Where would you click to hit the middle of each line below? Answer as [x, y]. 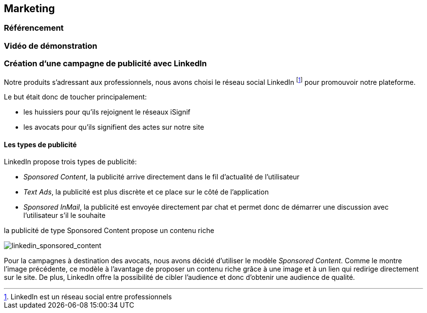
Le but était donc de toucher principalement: [76, 97]
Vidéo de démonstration [51, 46]
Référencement [34, 28]
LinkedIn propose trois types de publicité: [70, 162]
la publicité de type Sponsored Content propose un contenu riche [109, 231]
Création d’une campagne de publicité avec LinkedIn [106, 64]
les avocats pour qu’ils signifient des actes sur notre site [114, 127]
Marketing [29, 9]
